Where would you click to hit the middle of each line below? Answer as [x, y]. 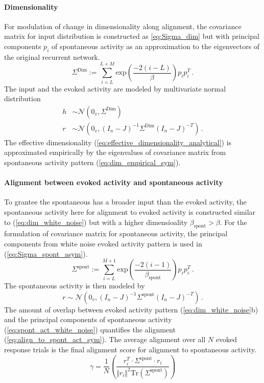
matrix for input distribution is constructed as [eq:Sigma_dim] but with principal [132, 36]
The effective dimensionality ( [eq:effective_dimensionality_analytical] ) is [118, 142]
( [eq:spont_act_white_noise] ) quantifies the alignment [90, 329]
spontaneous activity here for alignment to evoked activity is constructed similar [130, 211]
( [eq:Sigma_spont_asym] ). [46, 253]
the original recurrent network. [52, 57]
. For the [233, 222]
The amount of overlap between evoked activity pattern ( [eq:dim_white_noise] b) [131, 309]
